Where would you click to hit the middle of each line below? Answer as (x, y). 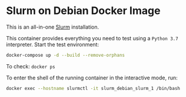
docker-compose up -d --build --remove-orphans (66, 55)
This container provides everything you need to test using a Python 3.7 (92, 38)
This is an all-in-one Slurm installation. (52, 27)
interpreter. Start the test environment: (52, 44)
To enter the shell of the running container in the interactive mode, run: (92, 78)
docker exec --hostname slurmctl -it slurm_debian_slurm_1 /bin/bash (93, 88)
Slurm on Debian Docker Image (83, 11)
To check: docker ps (31, 66)
